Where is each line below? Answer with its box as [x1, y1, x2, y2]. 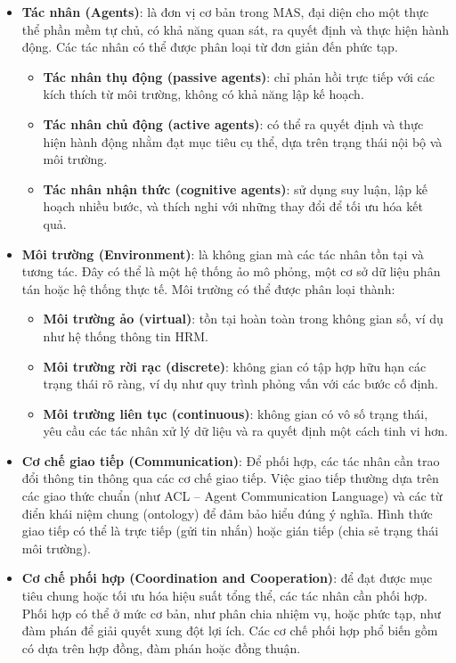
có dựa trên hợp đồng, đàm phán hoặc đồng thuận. [21, 638, 301, 657]
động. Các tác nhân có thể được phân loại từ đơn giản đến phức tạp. [21, 37, 398, 56]
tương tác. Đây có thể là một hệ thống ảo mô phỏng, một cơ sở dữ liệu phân [21, 262, 441, 281]
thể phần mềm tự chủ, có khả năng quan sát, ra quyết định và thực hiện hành [21, 20, 450, 38]
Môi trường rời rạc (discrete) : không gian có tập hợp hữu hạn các [43, 356, 427, 375]
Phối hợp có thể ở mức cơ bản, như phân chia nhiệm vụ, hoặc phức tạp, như [21, 603, 441, 622]
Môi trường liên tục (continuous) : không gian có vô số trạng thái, [43, 404, 428, 422]
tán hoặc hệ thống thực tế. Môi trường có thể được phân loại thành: [21, 279, 395, 298]
